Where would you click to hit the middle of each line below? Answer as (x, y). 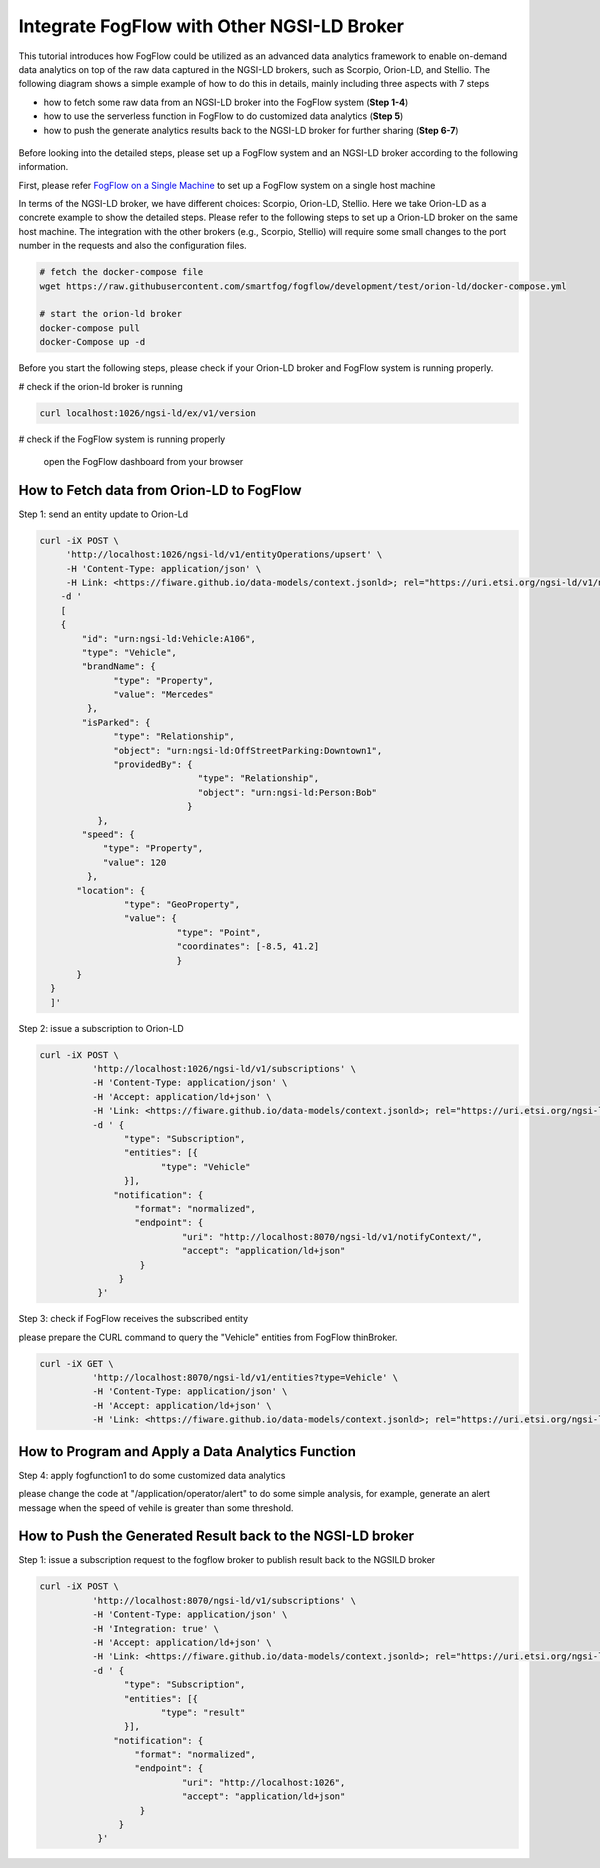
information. (43, 167)
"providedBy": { (153, 764)
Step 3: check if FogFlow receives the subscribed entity (133, 1319)
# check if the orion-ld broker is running (101, 386)
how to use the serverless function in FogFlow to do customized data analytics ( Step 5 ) (223, 116)
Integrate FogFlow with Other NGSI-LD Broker (211, 26)
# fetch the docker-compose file (121, 272)
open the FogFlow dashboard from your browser (143, 461)
